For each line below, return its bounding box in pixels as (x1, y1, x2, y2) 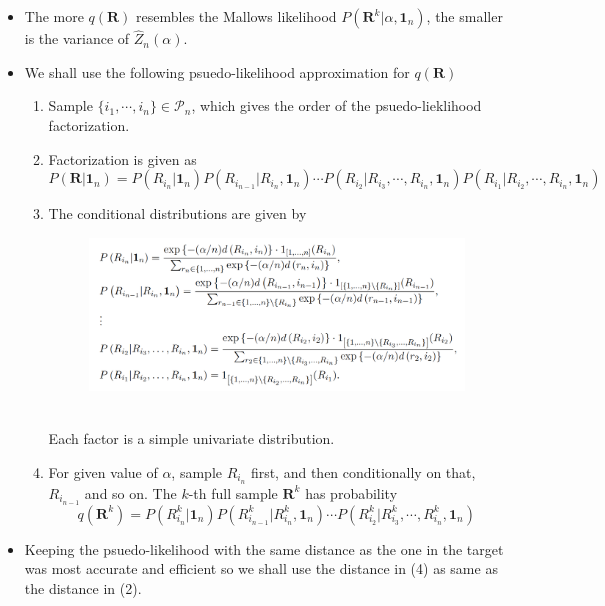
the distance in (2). (24, 577, 142, 598)
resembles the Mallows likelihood (136, 6, 337, 26)
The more (24, 6, 84, 26)
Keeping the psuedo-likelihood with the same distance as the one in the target (24, 538, 504, 559)
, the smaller (426, 6, 503, 26)
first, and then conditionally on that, (250, 461, 476, 482)
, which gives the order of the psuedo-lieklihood (191, 95, 482, 116)
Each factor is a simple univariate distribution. (48, 428, 335, 449)
